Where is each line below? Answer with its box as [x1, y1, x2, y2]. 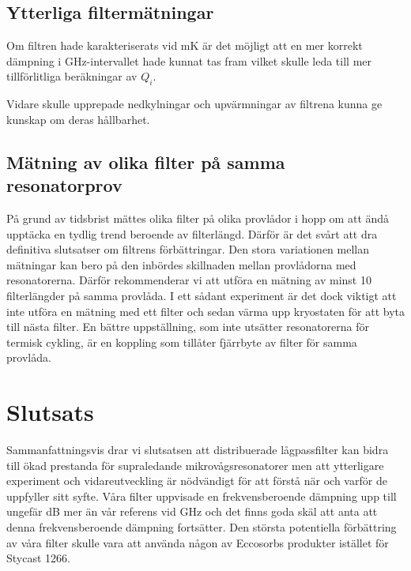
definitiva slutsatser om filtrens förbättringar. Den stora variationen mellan [6, 241, 370, 257]
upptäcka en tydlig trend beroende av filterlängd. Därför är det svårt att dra [6, 225, 378, 242]
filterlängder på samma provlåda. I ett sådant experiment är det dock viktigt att [6, 287, 397, 303]
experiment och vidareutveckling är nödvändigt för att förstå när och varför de [6, 472, 387, 489]
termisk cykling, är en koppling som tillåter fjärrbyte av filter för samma [6, 333, 357, 350]
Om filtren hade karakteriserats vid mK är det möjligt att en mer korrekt [6, 37, 363, 54]
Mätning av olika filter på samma [6, 149, 285, 174]
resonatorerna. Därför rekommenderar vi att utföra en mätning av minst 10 [6, 272, 371, 288]
